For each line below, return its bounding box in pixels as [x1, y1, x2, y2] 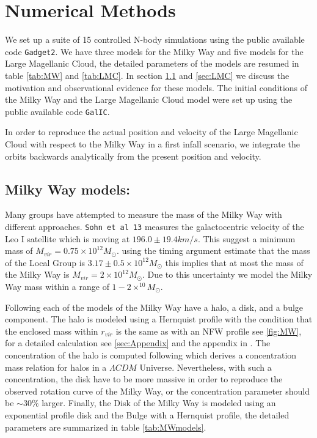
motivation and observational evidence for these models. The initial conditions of [5, 81, 308, 94]
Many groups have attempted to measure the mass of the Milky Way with [5, 208, 282, 221]
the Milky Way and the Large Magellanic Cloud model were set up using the [5, 93, 293, 106]
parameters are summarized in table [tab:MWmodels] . [5, 420, 206, 433]
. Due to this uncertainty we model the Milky [142, 268, 313, 281]
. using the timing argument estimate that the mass [116, 244, 310, 257]
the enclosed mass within [5, 324, 98, 337]
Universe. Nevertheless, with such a [139, 360, 272, 373]
